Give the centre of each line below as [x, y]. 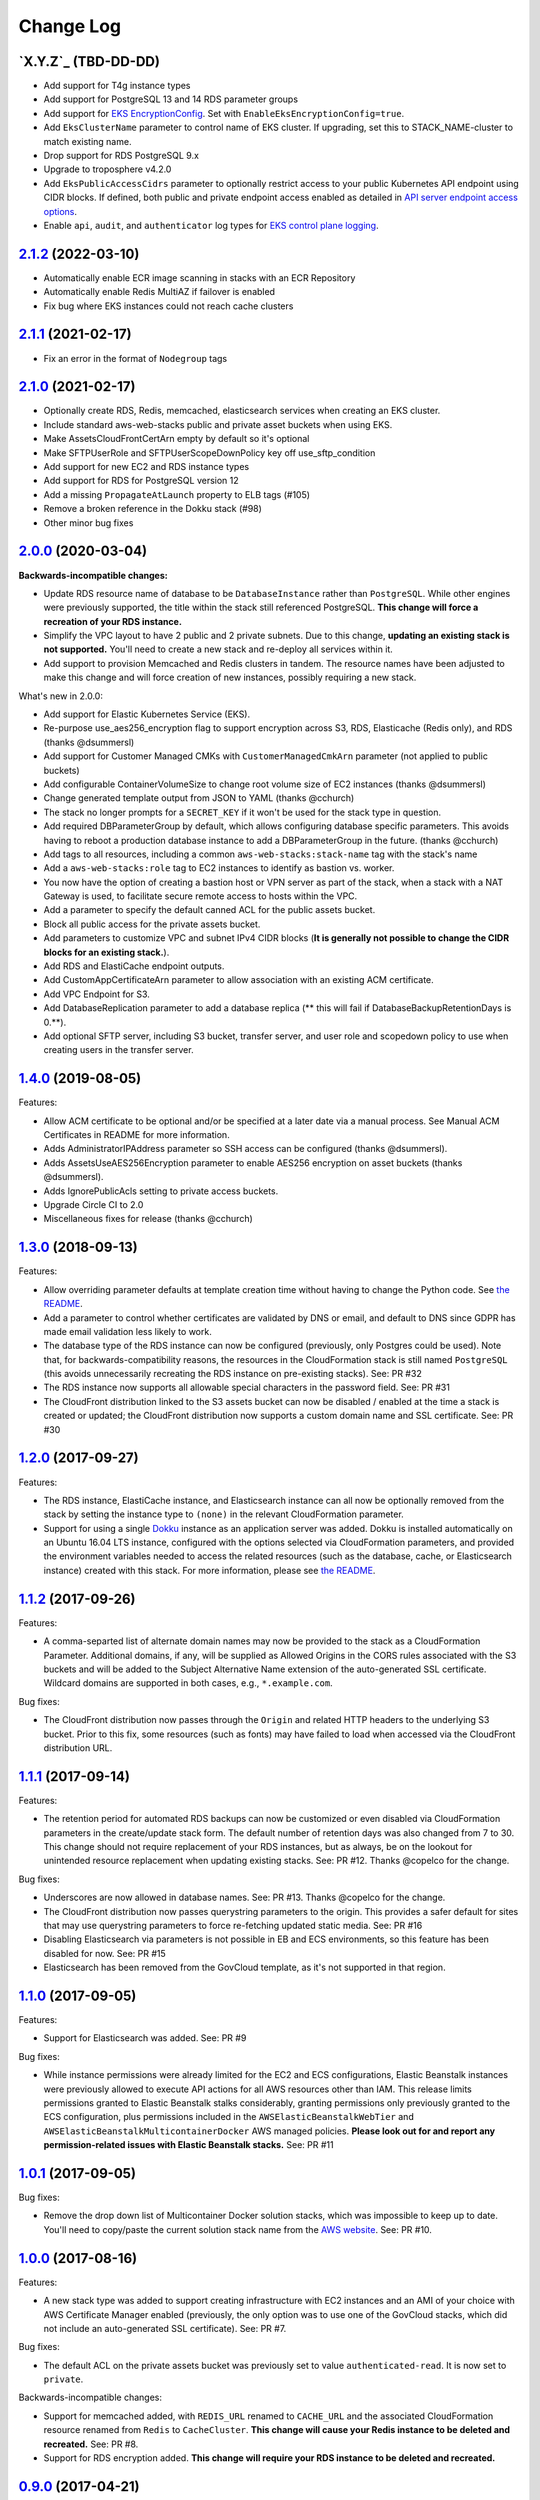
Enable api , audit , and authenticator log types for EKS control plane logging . [211, 225]
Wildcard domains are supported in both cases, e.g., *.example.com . [188, 1683]
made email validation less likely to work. [127, 1331]
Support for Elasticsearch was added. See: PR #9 [145, 2038]
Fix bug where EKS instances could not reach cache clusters [168, 306]
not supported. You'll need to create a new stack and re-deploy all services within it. [218, 649]
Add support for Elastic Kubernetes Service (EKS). [146, 714]
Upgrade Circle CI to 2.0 [93, 1205]
